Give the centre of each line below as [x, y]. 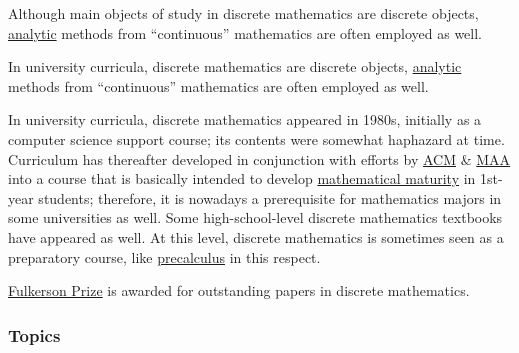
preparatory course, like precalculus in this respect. [164, 256]
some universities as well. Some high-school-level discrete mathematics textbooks [255, 217]
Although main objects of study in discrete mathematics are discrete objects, [243, 13]
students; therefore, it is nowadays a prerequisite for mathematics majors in [270, 197]
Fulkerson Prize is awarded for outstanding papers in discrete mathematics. [239, 290]
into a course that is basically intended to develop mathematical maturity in [242, 178]
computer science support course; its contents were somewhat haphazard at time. [256, 138]
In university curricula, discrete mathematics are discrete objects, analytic [235, 66]
